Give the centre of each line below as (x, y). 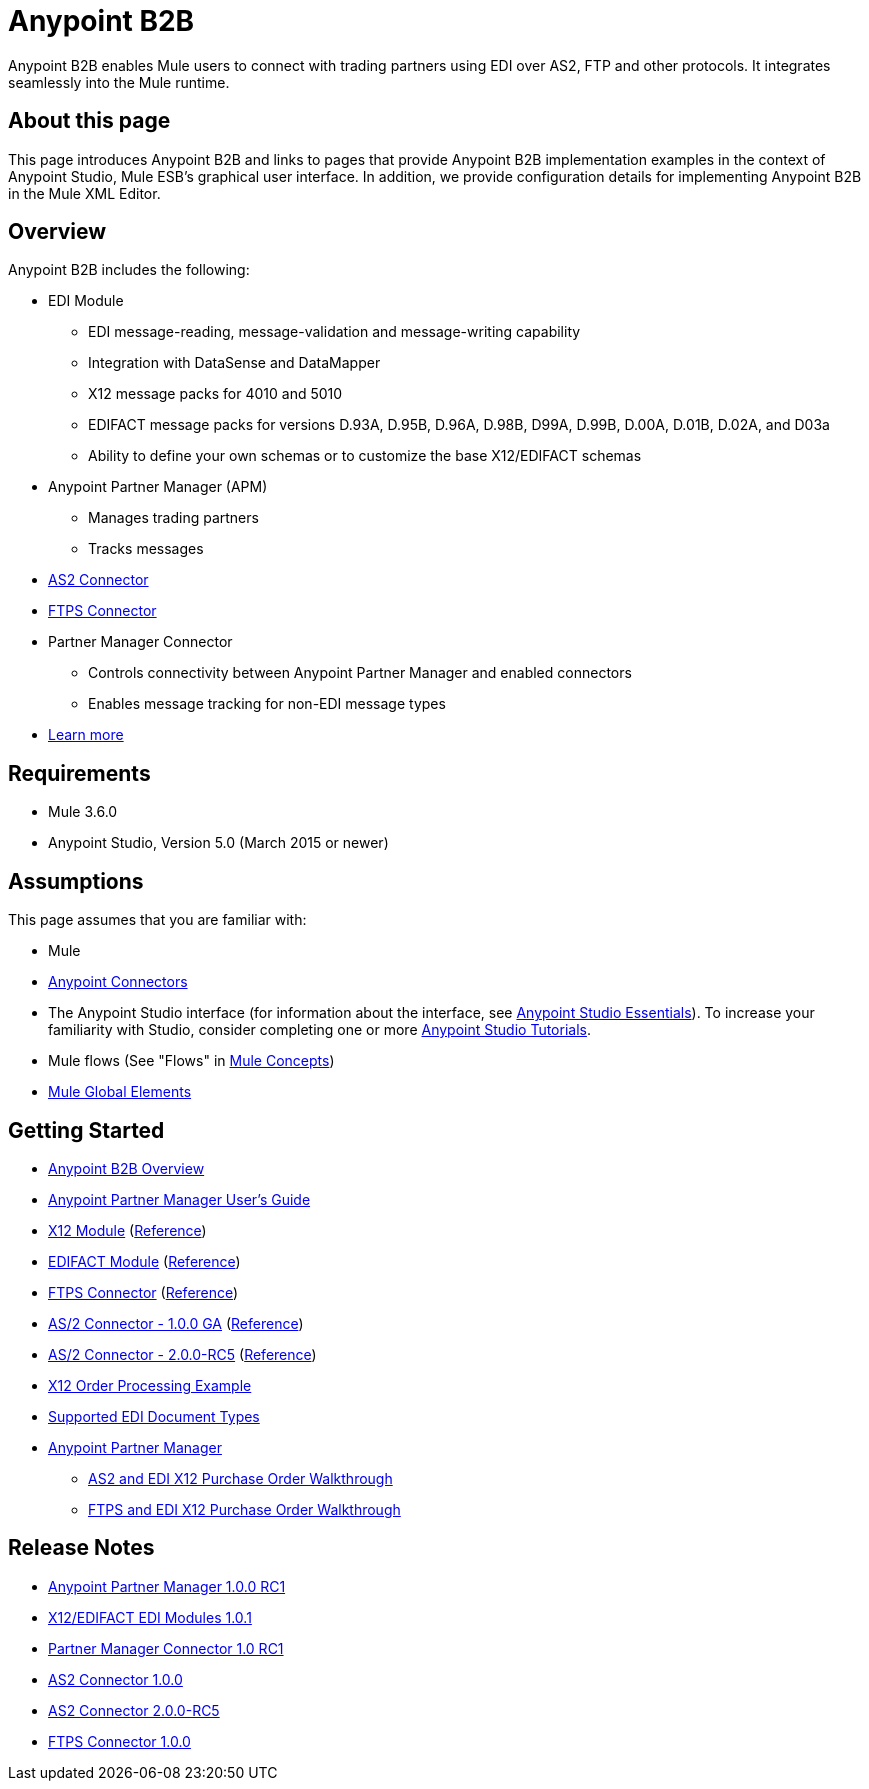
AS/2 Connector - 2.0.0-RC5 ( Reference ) (182, 1354)
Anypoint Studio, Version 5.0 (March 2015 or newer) (218, 843)
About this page (89, 121)
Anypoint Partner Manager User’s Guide (179, 1199)
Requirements (79, 773)
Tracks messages (146, 549)
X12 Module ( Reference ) (127, 1230)
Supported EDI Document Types (154, 1416)
